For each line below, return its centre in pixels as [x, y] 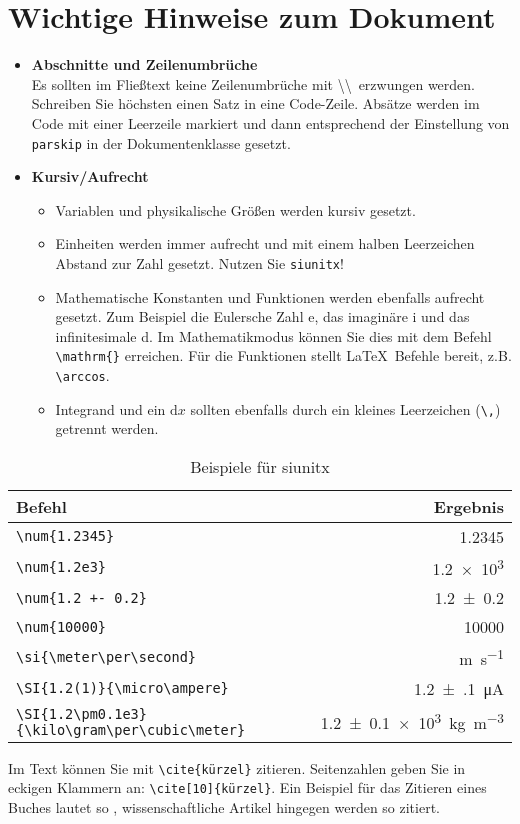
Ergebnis [468, 506]
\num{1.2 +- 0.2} [81, 597]
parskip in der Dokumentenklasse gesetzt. [161, 142]
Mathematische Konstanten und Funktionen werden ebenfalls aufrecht [270, 296]
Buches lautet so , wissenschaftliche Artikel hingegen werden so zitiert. [224, 806]
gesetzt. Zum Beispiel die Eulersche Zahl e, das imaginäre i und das [262, 316]
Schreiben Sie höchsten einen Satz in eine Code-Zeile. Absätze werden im [255, 103]
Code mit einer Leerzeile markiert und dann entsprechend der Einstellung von [270, 122]
